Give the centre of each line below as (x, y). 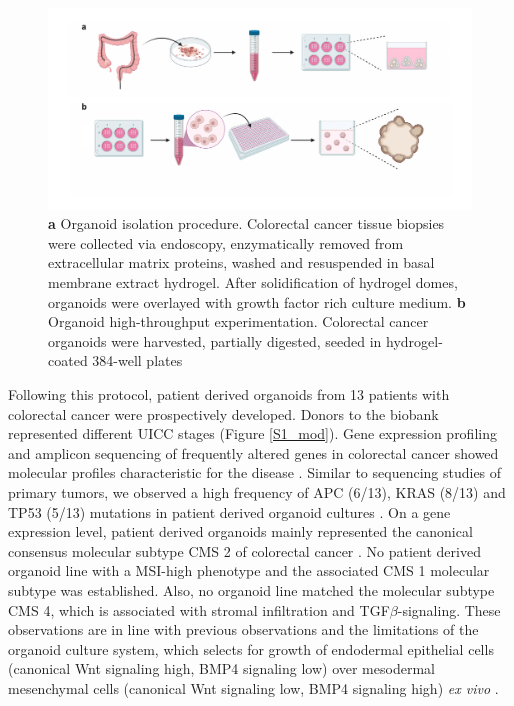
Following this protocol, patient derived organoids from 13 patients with (229, 393)
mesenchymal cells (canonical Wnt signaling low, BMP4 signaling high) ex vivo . (253, 687)
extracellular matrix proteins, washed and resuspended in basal (241, 262)
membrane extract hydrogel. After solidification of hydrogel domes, (253, 282)
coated (68, 360)
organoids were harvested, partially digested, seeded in (215, 340)
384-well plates (137, 360)
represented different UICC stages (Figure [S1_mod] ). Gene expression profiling (252, 433)
